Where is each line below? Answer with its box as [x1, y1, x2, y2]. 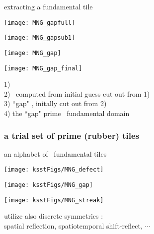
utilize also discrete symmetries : [4, 211, 103, 221]
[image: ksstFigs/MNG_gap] [4, 181, 93, 189]
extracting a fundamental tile [4, 1, 93, 11]
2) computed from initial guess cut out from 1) [4, 88, 150, 99]
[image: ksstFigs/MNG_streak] [4, 196, 104, 204]
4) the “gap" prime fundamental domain [4, 108, 130, 118]
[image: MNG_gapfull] [4, 19, 76, 26]
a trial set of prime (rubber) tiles [4, 129, 140, 141]
